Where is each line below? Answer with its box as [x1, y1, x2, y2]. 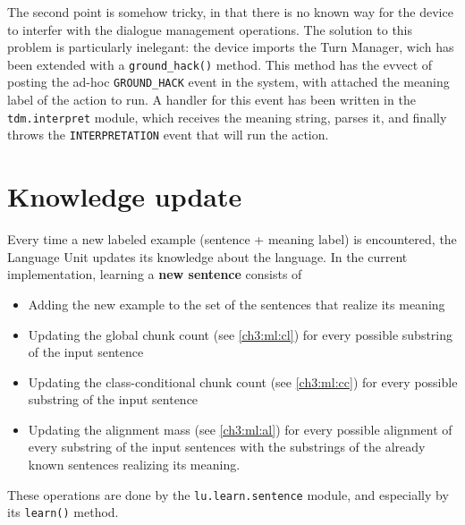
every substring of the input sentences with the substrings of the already [28, 437, 426, 456]
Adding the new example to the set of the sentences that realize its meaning [28, 294, 445, 313]
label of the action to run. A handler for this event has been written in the [7, 90, 416, 109]
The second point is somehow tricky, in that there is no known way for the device [7, 3, 453, 21]
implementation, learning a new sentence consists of [7, 265, 302, 284]
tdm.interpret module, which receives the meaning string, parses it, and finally [7, 107, 447, 126]
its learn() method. [7, 503, 119, 521]
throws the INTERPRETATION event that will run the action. [7, 125, 329, 144]
